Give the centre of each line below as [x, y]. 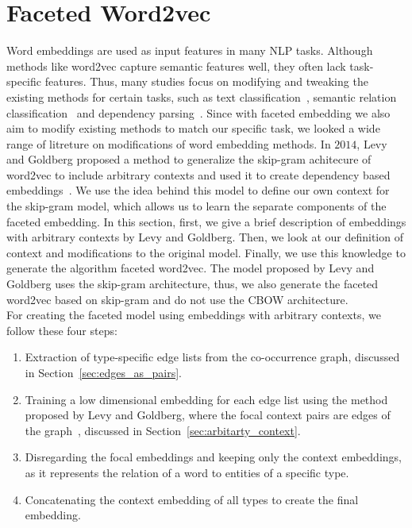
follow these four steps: [62, 330]
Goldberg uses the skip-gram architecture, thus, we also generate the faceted [193, 284]
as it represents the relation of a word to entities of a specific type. [187, 472]
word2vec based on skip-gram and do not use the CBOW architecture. [177, 299]
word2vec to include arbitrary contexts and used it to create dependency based [198, 174]
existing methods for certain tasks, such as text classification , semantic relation [202, 96]
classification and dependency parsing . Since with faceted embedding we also [198, 112]
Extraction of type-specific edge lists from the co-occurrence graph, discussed [212, 357]
